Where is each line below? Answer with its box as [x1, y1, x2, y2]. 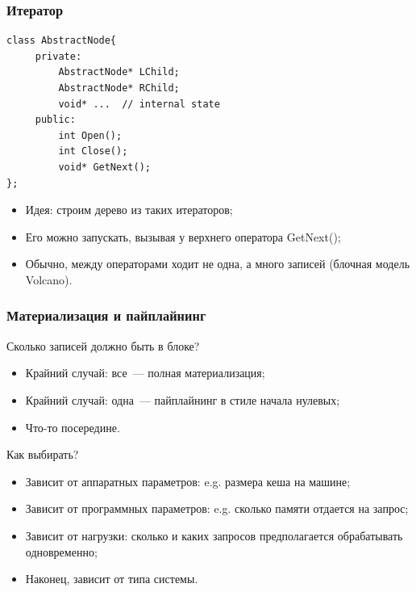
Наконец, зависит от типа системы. [25, 570, 198, 587]
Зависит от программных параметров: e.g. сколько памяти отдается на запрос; [25, 500, 409, 517]
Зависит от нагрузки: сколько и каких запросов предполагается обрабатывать [25, 527, 403, 544]
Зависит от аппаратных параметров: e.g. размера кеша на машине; [25, 472, 351, 489]
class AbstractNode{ [6, 35, 117, 47]
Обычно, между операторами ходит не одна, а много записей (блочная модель [25, 255, 410, 272]
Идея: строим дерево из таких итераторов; [25, 201, 233, 218]
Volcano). [25, 271, 73, 288]
